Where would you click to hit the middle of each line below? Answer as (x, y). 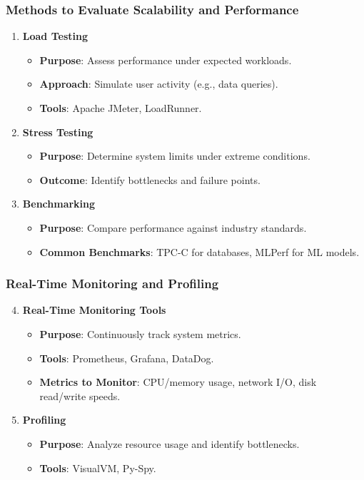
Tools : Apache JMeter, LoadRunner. (121, 108)
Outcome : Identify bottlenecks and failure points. (150, 179)
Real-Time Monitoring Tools (94, 310)
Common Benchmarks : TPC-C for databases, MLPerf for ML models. (199, 251)
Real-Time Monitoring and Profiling (112, 284)
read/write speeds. (80, 395)
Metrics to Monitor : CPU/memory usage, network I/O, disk (178, 382)
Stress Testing (58, 132)
